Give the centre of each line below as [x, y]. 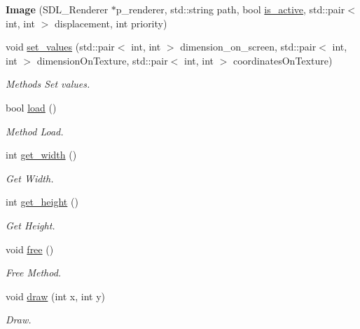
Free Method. [34, 273]
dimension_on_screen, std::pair [248, 47]
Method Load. [35, 131]
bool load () [31, 107]
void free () [30, 249]
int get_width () [41, 155]
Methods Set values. [48, 84]
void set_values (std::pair [60, 47]
